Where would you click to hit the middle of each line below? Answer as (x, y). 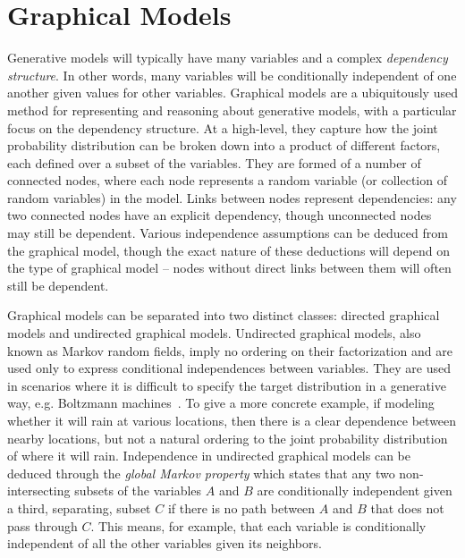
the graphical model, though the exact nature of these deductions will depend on (228, 250)
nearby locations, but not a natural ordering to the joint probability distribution (228, 438)
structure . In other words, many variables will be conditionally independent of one (232, 75)
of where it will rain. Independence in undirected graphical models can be (209, 456)
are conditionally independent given (355, 490)
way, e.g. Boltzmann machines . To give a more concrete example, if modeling (221, 403)
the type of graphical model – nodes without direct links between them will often (229, 268)
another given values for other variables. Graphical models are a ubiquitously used (232, 93)
